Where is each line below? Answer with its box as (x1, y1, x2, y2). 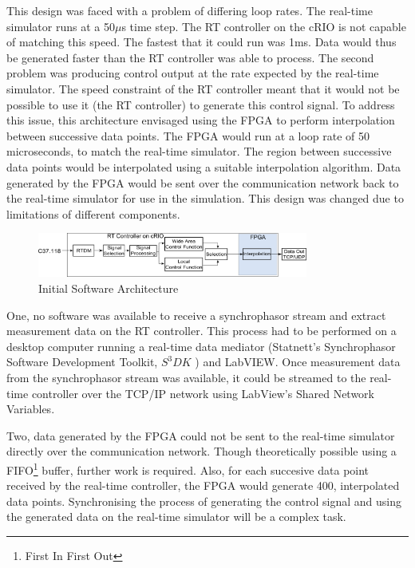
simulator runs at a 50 (6, 18, 115, 34)
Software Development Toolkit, (6, 353, 158, 370)
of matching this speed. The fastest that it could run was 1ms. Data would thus (6, 34, 397, 50)
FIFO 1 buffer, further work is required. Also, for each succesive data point (6, 459, 370, 478)
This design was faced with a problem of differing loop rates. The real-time (6, 2, 373, 18)
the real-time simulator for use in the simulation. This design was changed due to (6, 190, 404, 207)
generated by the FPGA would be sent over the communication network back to (6, 174, 399, 191)
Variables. (6, 400, 55, 417)
